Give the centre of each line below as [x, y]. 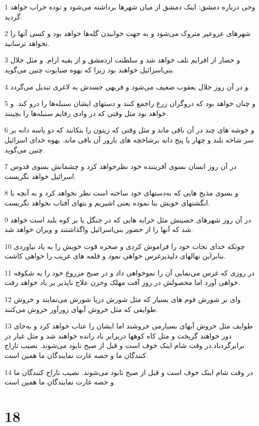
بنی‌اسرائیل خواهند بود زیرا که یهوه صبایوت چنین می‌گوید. [90, 69]
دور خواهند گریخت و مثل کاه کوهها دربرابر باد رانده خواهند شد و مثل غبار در [118, 335]
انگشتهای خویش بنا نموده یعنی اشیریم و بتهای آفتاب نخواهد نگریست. [107, 202]
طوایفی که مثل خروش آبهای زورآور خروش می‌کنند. [81, 309]
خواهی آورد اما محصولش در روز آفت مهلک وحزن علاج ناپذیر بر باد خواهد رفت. [122, 282]
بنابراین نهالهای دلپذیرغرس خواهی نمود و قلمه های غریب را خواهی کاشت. [115, 256]
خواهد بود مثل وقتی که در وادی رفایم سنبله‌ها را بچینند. [86, 113]
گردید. [13, 16]
